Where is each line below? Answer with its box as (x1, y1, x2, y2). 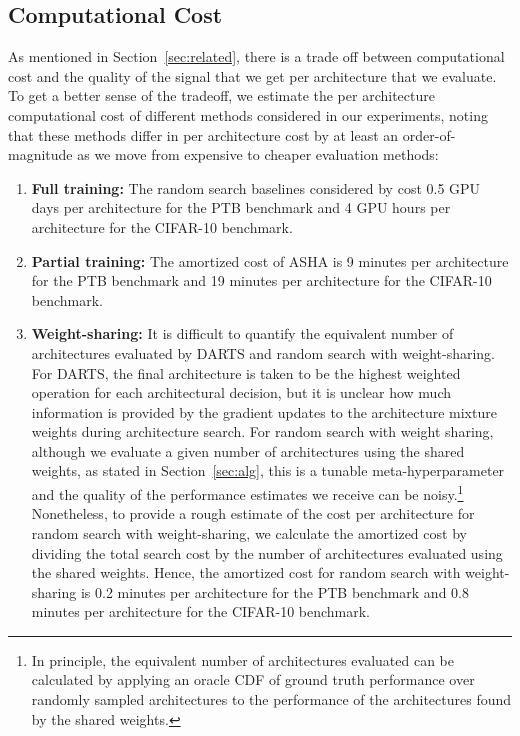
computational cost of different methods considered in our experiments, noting (8, 104, 488, 125)
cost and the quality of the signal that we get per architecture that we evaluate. (8, 65, 497, 86)
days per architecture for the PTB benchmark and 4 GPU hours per (31, 197, 451, 218)
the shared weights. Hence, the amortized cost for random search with (31, 562, 461, 583)
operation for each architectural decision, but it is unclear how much (31, 382, 451, 403)
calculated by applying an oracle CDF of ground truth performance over (31, 669, 475, 690)
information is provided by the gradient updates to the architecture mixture (31, 401, 497, 422)
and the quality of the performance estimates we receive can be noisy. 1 (31, 481, 464, 504)
